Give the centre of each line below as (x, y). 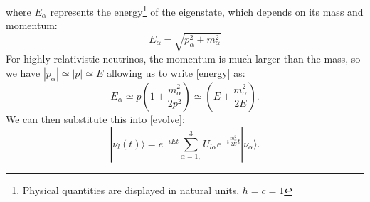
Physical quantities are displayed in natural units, (131, 190)
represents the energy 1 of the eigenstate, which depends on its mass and (207, 10)
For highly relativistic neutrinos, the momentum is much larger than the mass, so (183, 59)
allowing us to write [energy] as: (176, 72)
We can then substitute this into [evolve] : (95, 118)
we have (23, 72)
